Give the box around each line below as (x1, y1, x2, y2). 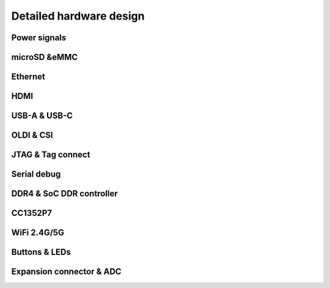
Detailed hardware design (11, 9, 145, 23)
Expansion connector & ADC (11, 267, 122, 277)
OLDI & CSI (11, 130, 53, 141)
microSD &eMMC (11, 52, 78, 62)
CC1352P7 (11, 208, 52, 218)
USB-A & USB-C (11, 111, 73, 121)
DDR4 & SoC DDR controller (11, 188, 118, 199)
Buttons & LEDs (11, 247, 71, 257)
